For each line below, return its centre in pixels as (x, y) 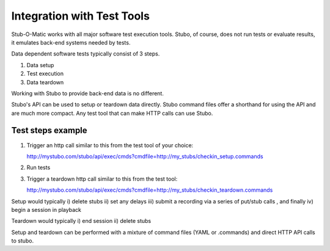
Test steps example (50, 130)
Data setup (40, 65)
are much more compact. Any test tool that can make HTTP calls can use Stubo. (112, 113)
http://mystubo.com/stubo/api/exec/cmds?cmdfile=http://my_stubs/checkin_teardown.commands (150, 190)
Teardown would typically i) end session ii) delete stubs (81, 221)
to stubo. (23, 241)
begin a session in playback (46, 209)
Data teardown (45, 82)
